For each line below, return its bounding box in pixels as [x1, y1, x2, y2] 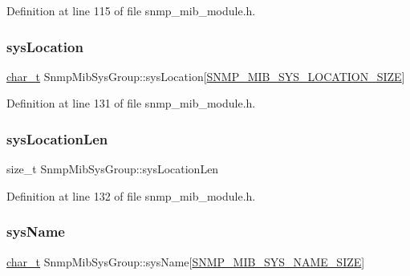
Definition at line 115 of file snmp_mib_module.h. [6, 2, 256, 18]
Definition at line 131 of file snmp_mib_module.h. [6, 95, 256, 112]
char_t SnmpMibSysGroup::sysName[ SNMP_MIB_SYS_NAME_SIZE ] [6, 253, 365, 270]
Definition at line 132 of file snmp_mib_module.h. [6, 187, 256, 204]
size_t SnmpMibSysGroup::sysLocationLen [6, 160, 219, 177]
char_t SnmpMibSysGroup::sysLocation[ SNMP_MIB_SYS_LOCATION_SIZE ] [6, 67, 405, 84]
